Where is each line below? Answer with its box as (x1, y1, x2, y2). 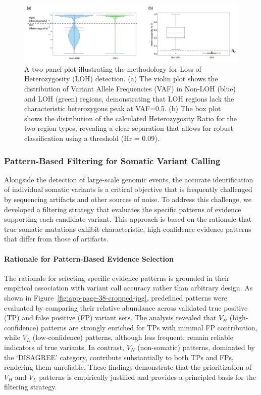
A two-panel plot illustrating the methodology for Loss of (24, 63, 201, 74)
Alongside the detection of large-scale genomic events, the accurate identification (4, 174, 253, 184)
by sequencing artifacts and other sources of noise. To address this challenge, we (4, 194, 251, 205)
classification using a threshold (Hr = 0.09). (24, 133, 160, 143)
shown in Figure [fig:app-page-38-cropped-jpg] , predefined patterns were (4, 292, 227, 303)
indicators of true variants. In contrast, (4, 341, 125, 352)
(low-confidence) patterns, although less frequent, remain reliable (32, 332, 233, 342)
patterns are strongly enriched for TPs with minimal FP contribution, (41, 322, 257, 332)
